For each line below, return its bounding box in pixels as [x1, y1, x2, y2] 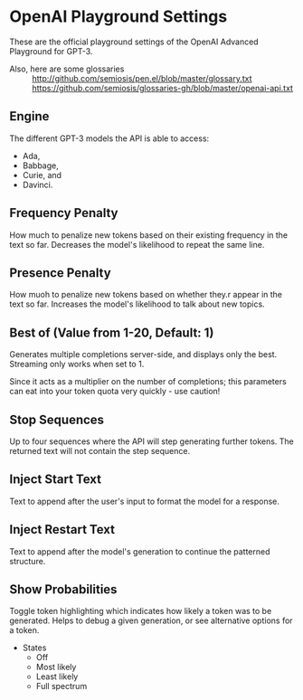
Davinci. [22, 179, 53, 190]
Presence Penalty [9, 265, 111, 280]
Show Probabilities [9, 582, 118, 598]
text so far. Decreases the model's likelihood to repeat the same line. [9, 239, 265, 250]
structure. [9, 555, 46, 566]
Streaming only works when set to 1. [9, 359, 145, 370]
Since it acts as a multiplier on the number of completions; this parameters [9, 376, 287, 387]
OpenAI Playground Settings [9, 6, 228, 27]
